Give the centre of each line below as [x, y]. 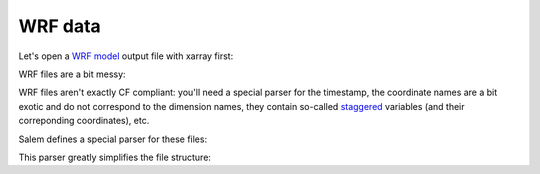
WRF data [60, 26]
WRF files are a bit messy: [72, 74]
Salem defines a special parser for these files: [113, 139]
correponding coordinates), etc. [84, 121]
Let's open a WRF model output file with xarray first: [126, 56]
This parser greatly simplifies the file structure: [115, 157]
